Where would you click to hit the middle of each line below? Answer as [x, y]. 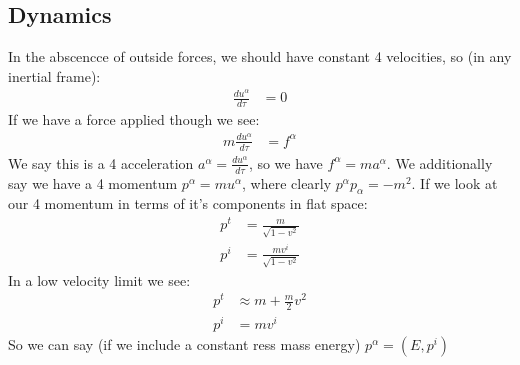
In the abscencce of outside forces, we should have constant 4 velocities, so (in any [260, 56]
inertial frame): [54, 75]
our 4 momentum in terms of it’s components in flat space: [188, 203]
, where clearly [287, 182]
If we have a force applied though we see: [134, 119]
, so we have [285, 162]
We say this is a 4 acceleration [101, 162]
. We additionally [439, 162]
